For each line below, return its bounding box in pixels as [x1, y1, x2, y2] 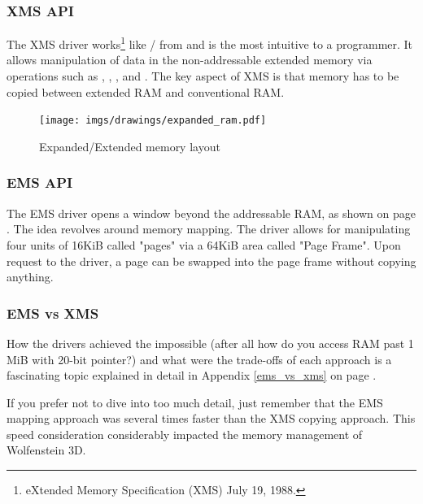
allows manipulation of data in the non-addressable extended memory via [7, 51, 373, 68]
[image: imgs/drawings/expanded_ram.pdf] [39, 115, 267, 127]
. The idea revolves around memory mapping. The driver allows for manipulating [7, 220, 411, 237]
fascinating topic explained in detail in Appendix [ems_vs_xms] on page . [7, 367, 377, 384]
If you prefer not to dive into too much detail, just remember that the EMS [7, 393, 383, 411]
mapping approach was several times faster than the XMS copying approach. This [7, 410, 416, 427]
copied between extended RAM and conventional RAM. [7, 83, 285, 100]
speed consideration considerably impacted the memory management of [7, 425, 363, 442]
